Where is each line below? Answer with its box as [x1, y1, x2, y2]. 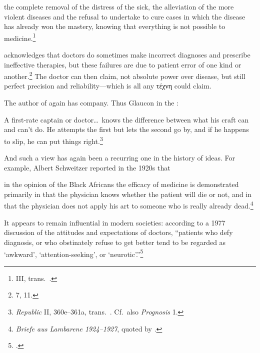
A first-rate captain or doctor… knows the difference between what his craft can [4, 114, 249, 124]
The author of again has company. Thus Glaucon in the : [4, 97, 179, 108]
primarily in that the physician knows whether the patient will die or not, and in [4, 188, 252, 199]
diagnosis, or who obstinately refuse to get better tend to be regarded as [4, 236, 226, 247]
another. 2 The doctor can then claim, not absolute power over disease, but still [4, 69, 245, 81]
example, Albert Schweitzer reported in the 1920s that [4, 162, 170, 172]
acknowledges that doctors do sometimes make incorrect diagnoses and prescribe [4, 49, 250, 60]
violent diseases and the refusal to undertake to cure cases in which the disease [4, 11, 245, 21]
